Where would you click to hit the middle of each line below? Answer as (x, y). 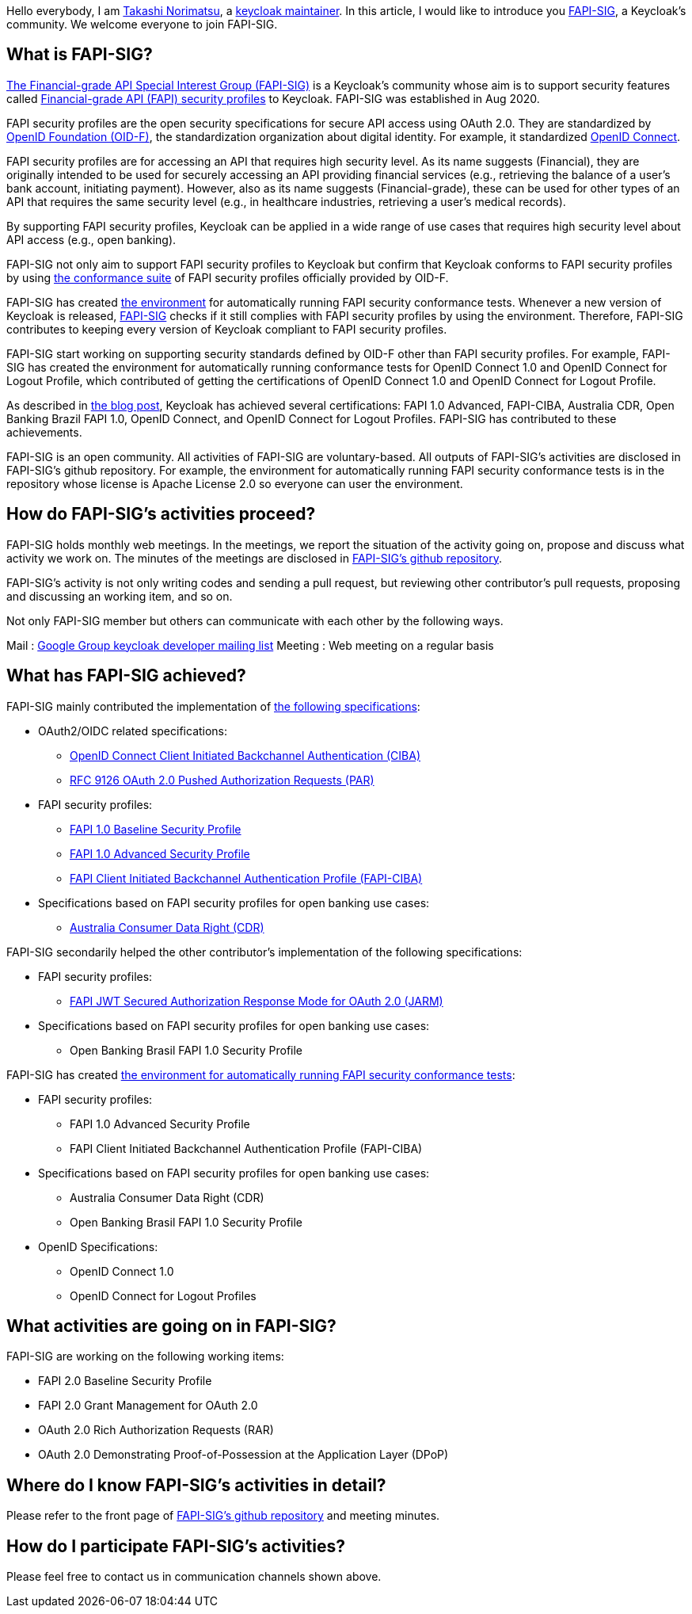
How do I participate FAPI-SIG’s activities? (176, 1546)
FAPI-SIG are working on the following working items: (145, 1356)
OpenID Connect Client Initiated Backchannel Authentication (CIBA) (245, 755)
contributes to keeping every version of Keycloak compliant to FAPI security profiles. (227, 329)
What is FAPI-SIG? (80, 55)
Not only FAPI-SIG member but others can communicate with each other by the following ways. (255, 620)
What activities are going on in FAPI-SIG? (171, 1326)
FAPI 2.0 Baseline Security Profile (125, 1381)
